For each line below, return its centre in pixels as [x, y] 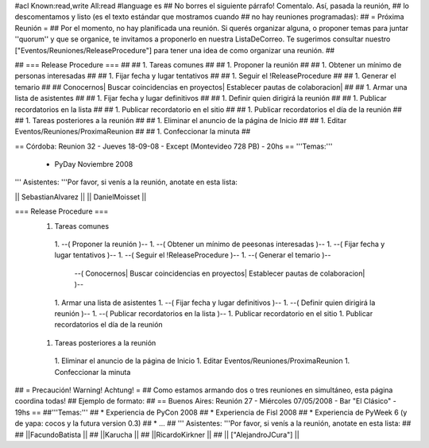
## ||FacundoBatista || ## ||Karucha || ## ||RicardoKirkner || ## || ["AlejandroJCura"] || [157, 434]
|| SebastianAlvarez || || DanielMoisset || [81, 197]
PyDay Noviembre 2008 [94, 164]
